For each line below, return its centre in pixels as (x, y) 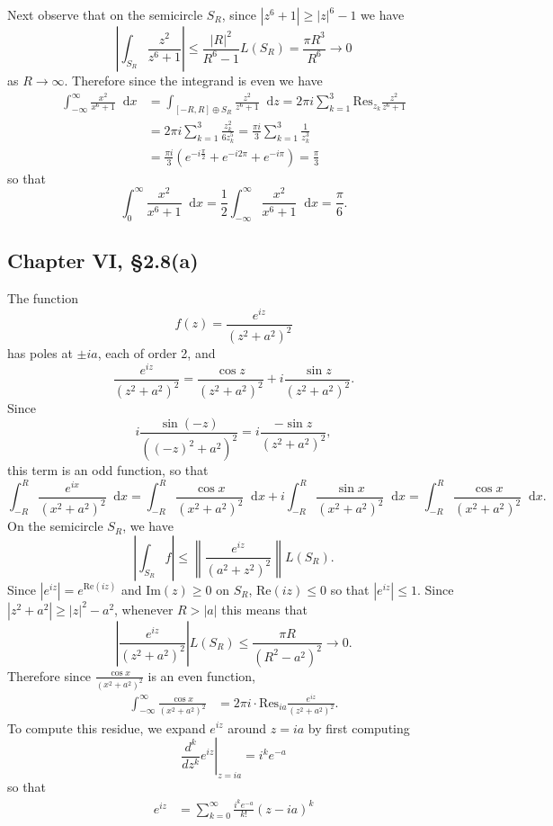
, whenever (144, 609)
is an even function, (202, 675)
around (247, 727)
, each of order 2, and (156, 353)
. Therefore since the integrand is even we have (193, 80)
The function (43, 297)
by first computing (359, 727)
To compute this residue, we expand (107, 727)
